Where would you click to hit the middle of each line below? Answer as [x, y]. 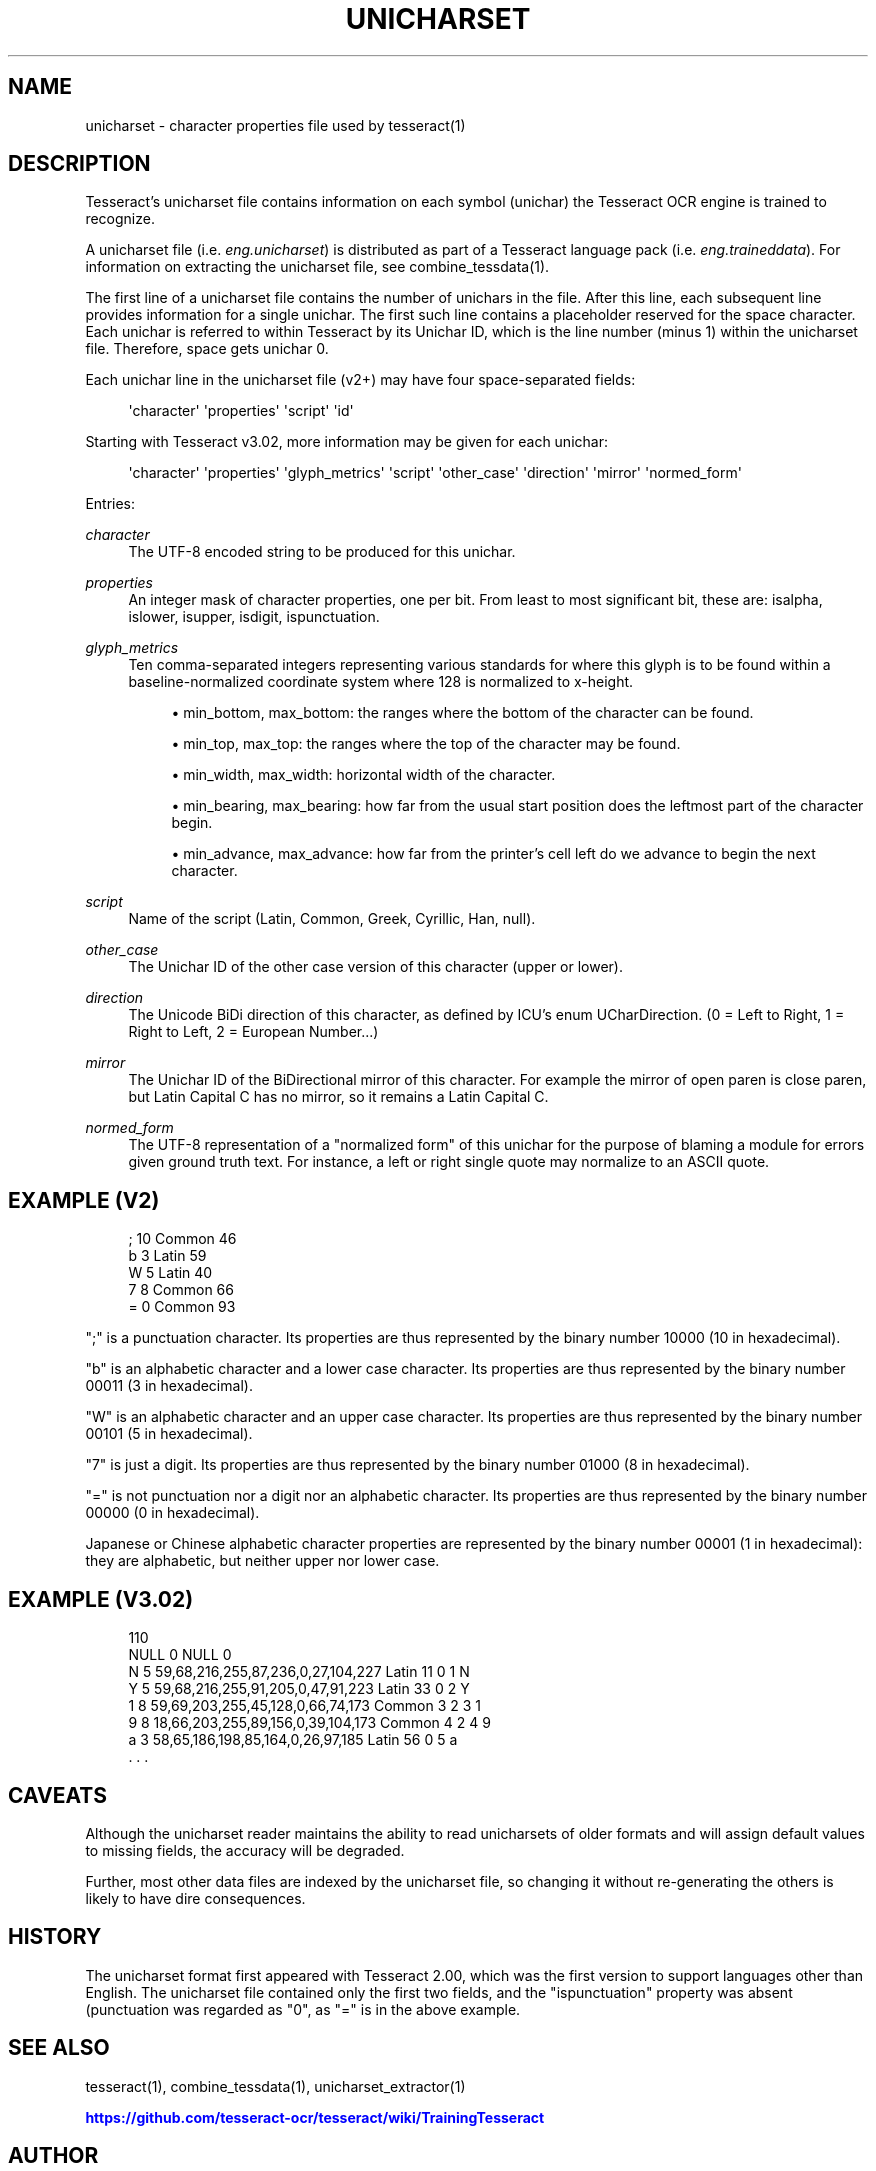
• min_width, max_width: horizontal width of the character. [363, 775]
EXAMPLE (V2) [84, 1200]
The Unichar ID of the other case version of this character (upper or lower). [376, 967]
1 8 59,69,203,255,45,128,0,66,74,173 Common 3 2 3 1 [305, 1706]
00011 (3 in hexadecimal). [169, 1386]
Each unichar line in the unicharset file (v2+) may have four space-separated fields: [360, 380]
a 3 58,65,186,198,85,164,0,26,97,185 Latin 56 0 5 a [293, 1740]
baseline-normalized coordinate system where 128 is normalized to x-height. [381, 682]
